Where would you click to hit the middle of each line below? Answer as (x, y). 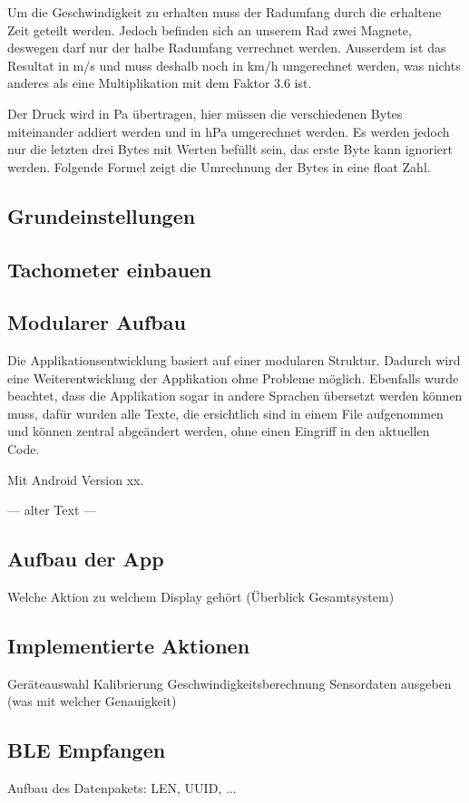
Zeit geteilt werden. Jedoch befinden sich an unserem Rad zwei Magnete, (210, 29)
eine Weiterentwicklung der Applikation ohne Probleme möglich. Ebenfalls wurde (233, 377)
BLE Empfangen (87, 750)
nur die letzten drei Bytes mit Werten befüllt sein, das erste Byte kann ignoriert (230, 149)
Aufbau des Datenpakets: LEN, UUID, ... (122, 788)
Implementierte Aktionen (129, 646)
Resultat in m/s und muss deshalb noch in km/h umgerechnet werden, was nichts (234, 65)
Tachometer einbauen (110, 269)
